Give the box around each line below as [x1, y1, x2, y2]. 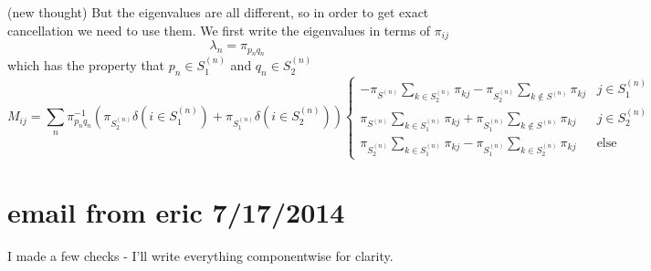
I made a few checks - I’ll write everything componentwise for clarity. [7, 246, 394, 266]
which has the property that [7, 56, 165, 75]
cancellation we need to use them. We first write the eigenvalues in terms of [7, 20, 431, 39]
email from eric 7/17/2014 [7, 193, 345, 231]
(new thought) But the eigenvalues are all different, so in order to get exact [7, 3, 429, 21]
